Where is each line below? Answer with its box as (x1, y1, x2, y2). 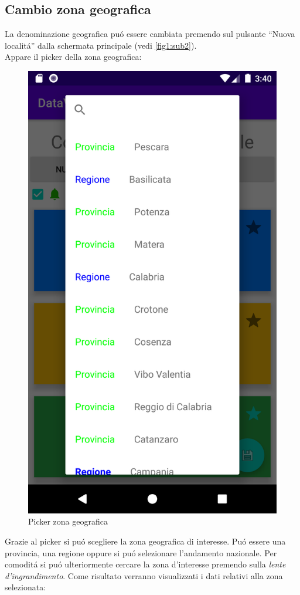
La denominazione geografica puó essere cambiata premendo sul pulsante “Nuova (5, 28, 295, 40)
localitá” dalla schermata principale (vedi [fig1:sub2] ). (5, 39, 197, 51)
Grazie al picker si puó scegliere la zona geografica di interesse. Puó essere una (5, 535, 286, 547)
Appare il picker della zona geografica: (5, 50, 142, 63)
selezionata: (5, 581, 46, 593)
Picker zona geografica (28, 515, 108, 528)
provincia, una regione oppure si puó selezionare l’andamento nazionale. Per (5, 546, 277, 559)
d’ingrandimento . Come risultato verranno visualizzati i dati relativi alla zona (5, 569, 283, 582)
